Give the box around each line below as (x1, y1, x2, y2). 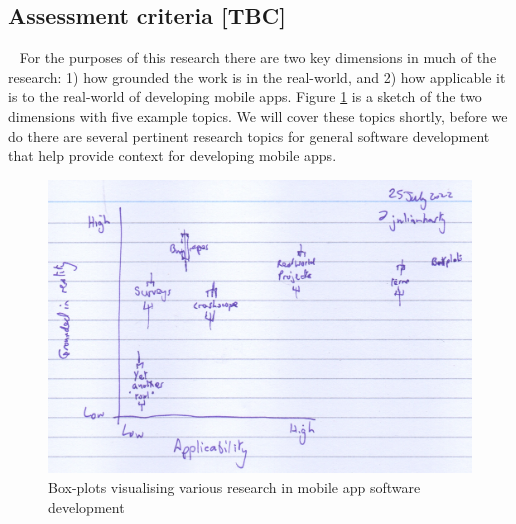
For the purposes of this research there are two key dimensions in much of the (19, 47, 497, 68)
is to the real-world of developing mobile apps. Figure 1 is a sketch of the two (8, 86, 482, 107)
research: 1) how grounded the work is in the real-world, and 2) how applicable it (8, 66, 506, 87)
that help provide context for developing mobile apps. (8, 145, 337, 166)
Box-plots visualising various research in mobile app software (48, 476, 421, 497)
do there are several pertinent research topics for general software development (8, 125, 490, 146)
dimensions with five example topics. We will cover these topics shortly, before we (8, 105, 508, 126)
